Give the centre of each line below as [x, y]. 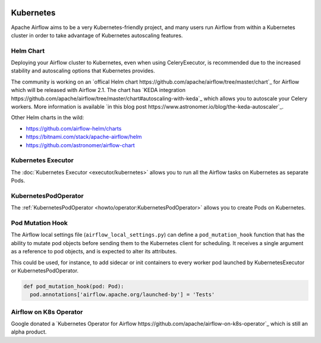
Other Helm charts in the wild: [48, 117]
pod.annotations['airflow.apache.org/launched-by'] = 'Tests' [122, 295]
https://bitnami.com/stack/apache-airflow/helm [84, 137]
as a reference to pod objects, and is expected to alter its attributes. [94, 252]
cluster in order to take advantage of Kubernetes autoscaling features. [97, 35]
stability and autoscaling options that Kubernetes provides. [83, 71]
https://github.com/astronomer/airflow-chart [80, 145]
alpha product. [29, 332]
